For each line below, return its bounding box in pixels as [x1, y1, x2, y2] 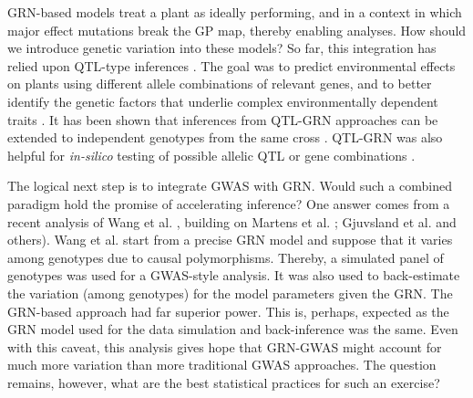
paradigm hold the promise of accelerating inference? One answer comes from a [7, 194, 450, 213]
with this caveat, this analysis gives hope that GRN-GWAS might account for [7, 337, 442, 356]
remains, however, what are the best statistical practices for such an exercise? [7, 372, 440, 392]
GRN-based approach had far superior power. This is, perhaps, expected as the [7, 301, 449, 320]
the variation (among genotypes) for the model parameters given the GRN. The [7, 283, 453, 302]
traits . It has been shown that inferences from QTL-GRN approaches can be [7, 110, 438, 129]
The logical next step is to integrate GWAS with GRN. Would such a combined [7, 176, 452, 195]
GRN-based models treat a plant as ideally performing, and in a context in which [7, 3, 462, 21]
